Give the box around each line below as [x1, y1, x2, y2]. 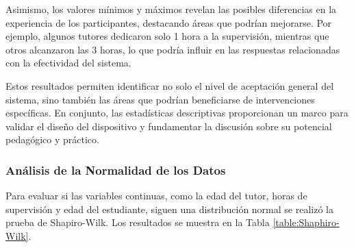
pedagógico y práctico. [5, 132, 99, 147]
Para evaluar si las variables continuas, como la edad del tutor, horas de [5, 188, 307, 203]
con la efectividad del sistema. [5, 55, 131, 70]
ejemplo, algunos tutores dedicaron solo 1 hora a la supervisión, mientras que [5, 29, 329, 43]
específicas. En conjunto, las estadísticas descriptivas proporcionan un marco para [5, 106, 349, 120]
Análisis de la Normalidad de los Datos [5, 161, 226, 178]
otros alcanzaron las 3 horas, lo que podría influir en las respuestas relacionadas [5, 42, 340, 56]
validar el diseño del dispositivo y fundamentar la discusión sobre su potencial [5, 119, 332, 133]
